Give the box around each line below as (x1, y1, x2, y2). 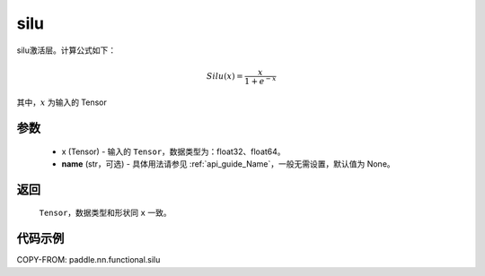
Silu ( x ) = (207, 71, 244, 81)
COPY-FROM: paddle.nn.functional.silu (16, 254, 161, 265)
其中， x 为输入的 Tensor (16, 97, 108, 108)
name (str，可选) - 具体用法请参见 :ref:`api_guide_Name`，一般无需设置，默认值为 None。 (61, 158, 395, 169)
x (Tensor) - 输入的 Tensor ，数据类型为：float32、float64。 (61, 146, 287, 157)
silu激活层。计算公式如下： (16, 45, 117, 56)
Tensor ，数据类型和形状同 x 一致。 (39, 207, 172, 219)
